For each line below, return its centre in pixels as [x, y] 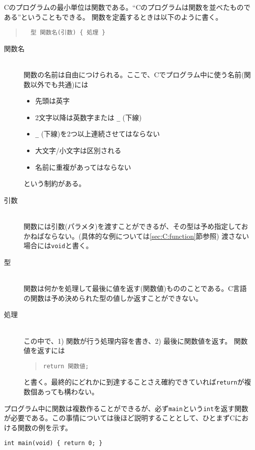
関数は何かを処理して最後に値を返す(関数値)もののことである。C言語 [135, 288]
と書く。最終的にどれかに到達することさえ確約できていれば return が [134, 382]
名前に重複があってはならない [83, 167]
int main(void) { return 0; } [53, 443]
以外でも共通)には [59, 84]
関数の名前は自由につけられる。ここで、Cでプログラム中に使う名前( [134, 75]
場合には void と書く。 [58, 245]
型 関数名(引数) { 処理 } [68, 33]
